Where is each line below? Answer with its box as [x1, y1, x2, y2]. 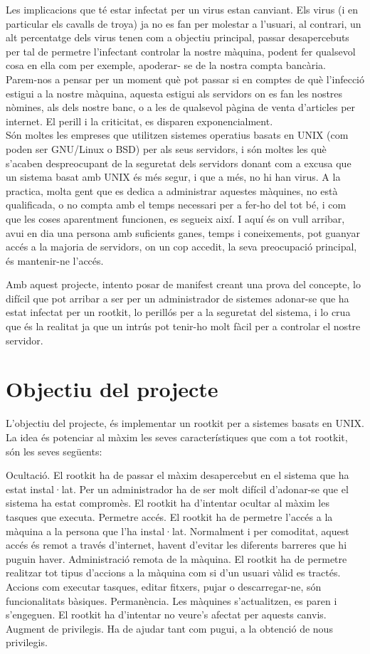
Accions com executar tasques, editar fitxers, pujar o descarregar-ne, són [6, 579, 322, 594]
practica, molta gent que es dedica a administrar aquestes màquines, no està [6, 183, 338, 198]
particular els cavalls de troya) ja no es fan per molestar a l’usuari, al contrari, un [6, 16, 361, 31]
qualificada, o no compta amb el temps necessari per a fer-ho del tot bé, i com [6, 197, 347, 212]
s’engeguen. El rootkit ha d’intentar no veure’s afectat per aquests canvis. [6, 607, 327, 622]
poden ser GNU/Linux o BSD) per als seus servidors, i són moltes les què [6, 141, 327, 156]
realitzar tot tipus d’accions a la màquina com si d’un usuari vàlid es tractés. [6, 565, 341, 580]
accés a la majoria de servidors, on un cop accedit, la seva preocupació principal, [6, 239, 357, 254]
